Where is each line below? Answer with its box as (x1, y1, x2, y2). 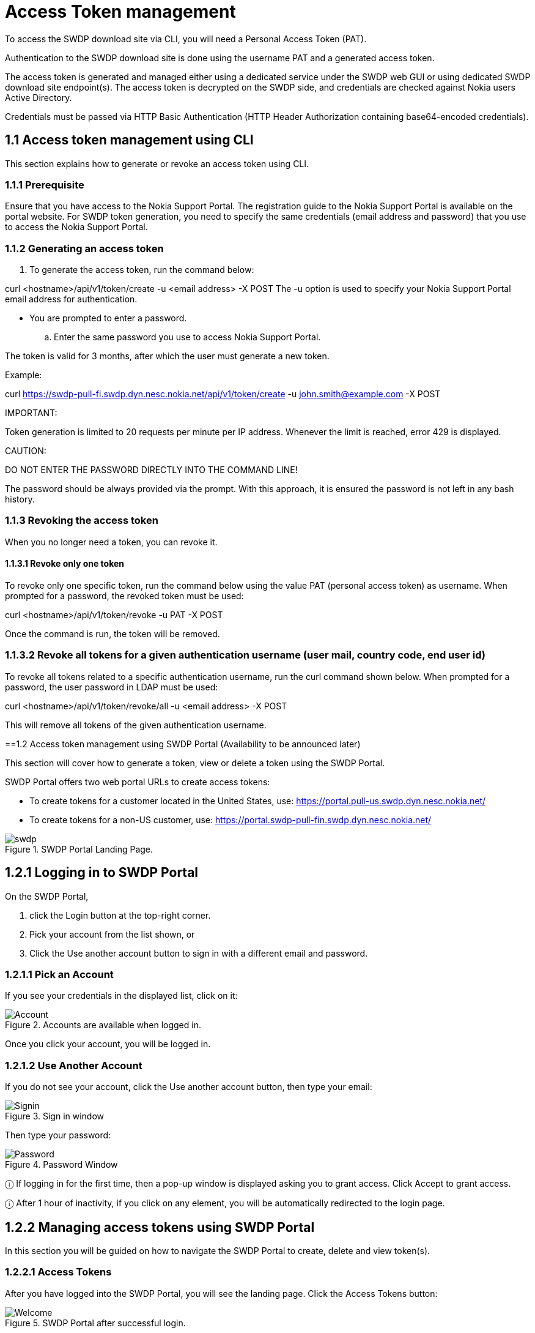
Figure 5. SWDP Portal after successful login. (5, 1317, 186, 1328)
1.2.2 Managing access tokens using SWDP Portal (5, 1219, 315, 1235)
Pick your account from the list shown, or (29, 928, 195, 939)
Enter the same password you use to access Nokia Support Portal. (54, 332, 321, 343)
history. (5, 494, 35, 505)
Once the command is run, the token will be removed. (5, 629, 220, 640)
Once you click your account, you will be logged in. (5, 1039, 211, 1050)
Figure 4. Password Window (5, 1159, 118, 1170)
